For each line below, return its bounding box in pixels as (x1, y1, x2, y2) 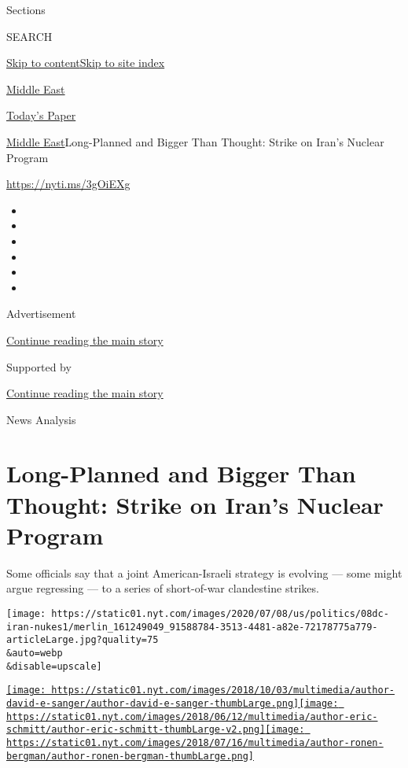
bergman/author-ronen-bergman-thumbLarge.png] (6, 750, 254, 762)
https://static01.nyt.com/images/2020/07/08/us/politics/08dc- (51, 607, 389, 619)
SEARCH (6, 28, 53, 44)
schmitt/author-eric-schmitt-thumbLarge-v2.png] (6, 724, 266, 736)
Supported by (6, 358, 72, 375)
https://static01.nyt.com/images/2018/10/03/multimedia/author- (51, 685, 395, 696)
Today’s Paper (6, 107, 76, 124)
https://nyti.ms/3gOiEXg (6, 175, 130, 192)
